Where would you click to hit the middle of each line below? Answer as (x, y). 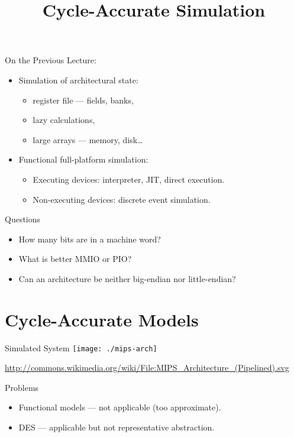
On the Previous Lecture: (51, 60)
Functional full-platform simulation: (83, 159)
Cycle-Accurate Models (102, 319)
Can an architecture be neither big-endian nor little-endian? (127, 278)
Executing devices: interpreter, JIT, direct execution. (129, 179)
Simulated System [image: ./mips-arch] (81, 347)
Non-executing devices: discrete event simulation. (122, 199)
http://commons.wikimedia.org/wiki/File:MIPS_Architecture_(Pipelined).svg (147, 368)
